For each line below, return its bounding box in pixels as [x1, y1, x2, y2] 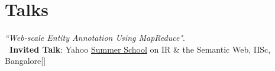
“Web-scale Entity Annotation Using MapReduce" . [5, 31, 185, 44]
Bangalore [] [5, 54, 46, 67]
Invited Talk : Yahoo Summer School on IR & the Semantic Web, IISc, [9, 43, 271, 55]
